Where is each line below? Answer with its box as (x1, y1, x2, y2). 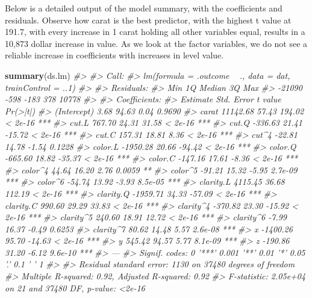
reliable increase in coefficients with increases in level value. (5, 49, 224, 61)
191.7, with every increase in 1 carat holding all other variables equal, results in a (5, 25, 305, 38)
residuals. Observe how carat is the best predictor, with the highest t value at (5, 13, 292, 26)
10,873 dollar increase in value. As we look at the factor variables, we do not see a (5, 37, 308, 49)
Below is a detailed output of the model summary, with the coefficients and (5, 2, 282, 14)
